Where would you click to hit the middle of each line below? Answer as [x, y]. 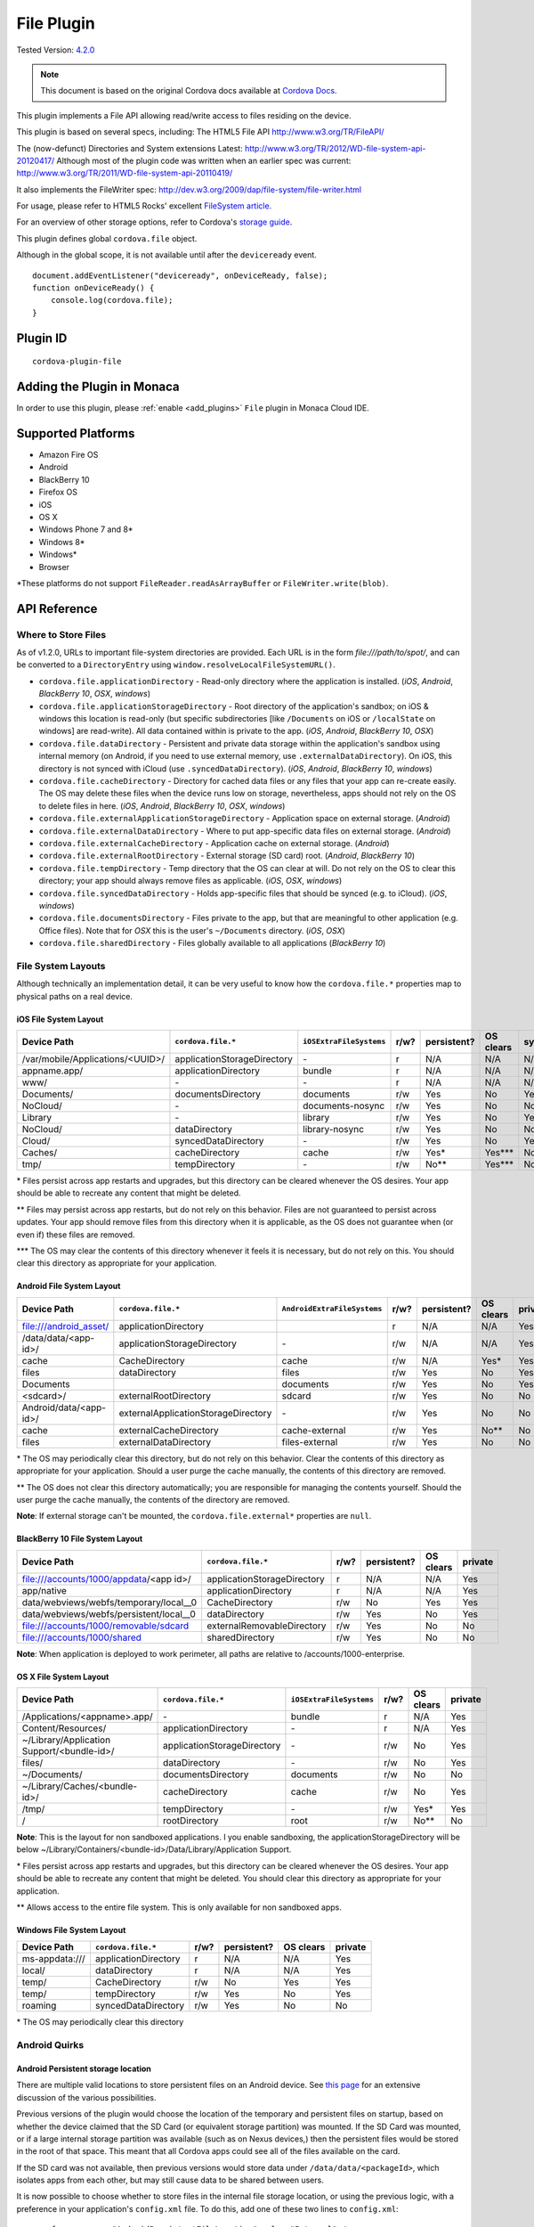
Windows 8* [62, 542]
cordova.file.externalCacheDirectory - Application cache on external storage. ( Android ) [214, 843]
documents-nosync [344, 1105]
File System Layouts [61, 966]
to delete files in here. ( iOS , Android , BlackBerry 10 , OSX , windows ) [162, 805]
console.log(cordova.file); [112, 300]
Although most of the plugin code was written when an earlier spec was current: [204, 160]
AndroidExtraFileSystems [332, 1309]
